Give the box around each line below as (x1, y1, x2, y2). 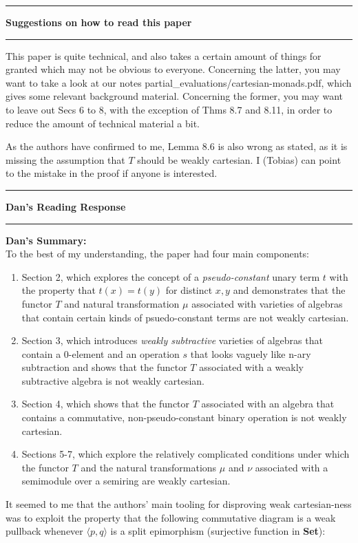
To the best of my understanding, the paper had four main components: (6, 246, 309, 261)
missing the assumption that (6, 152, 125, 167)
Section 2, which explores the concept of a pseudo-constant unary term (21, 269, 320, 284)
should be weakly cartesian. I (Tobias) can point (137, 152, 341, 167)
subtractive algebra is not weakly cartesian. (21, 373, 204, 387)
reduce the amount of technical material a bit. (6, 116, 200, 130)
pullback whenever (6, 524, 83, 538)
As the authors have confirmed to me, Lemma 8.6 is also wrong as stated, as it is (6, 139, 348, 153)
